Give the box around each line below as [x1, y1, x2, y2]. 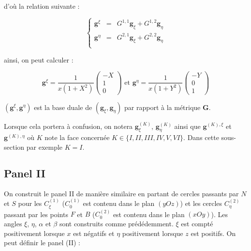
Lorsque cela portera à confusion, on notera [4, 121, 133, 131]
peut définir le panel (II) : [4, 237, 80, 248]
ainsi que [174, 121, 201, 131]
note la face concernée [44, 132, 110, 142]
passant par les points [4, 209, 68, 219]
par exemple [26, 141, 63, 152]
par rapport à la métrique [124, 102, 201, 112]
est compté [181, 218, 213, 228]
